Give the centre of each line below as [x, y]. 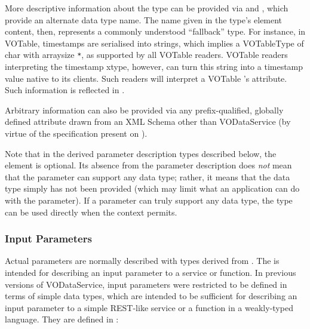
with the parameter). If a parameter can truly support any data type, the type [149, 200]
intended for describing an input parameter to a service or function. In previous [151, 272]
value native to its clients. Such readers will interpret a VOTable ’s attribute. [146, 78]
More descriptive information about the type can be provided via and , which [147, 8]
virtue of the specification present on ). [76, 133]
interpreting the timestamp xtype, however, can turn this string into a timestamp [154, 67]
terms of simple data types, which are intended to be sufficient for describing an [151, 296]
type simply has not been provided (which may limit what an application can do [152, 188]
